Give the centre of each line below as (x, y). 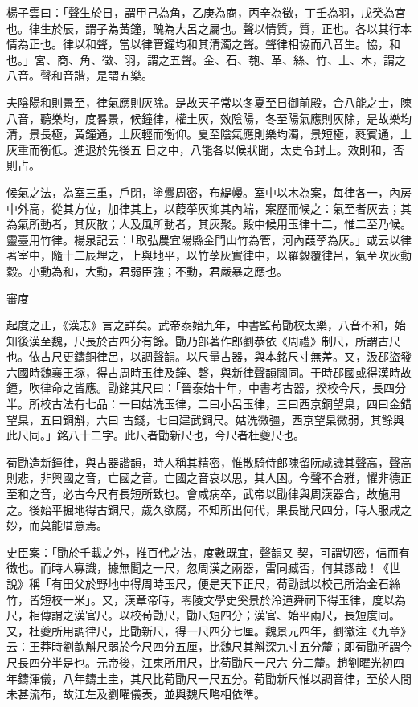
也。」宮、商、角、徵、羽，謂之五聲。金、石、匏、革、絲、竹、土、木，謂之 (206, 59)
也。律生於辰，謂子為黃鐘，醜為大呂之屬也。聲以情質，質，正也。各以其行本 (209, 28)
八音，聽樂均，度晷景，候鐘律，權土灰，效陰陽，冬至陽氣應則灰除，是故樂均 (209, 118)
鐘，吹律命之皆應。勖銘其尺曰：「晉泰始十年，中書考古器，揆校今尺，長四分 (206, 388)
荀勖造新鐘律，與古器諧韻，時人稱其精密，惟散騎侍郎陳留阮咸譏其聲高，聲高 (209, 462)
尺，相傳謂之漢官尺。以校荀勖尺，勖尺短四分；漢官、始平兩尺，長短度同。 (203, 615)
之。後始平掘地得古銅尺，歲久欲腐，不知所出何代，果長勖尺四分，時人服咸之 (209, 509)
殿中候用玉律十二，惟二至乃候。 (327, 224)
